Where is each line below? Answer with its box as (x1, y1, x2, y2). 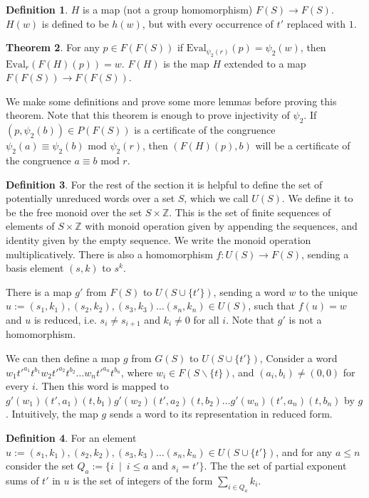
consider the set (6, 458, 74, 473)
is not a (289, 312, 322, 327)
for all (193, 312, 219, 327)
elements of (6, 218, 55, 233)
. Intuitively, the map (6, 406, 98, 421)
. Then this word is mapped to (35, 378, 169, 393)
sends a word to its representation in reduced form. (109, 406, 333, 421)
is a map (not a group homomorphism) (83, 2, 253, 16)
